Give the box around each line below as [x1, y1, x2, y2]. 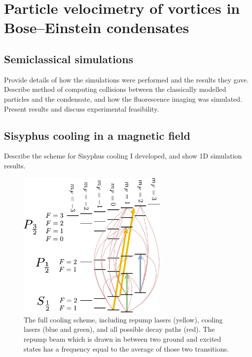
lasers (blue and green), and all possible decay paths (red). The [24, 324, 215, 334]
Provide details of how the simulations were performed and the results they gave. [4, 74, 249, 84]
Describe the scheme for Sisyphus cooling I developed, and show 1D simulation [4, 151, 242, 161]
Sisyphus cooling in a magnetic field [4, 127, 190, 143]
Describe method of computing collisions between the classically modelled [4, 84, 226, 94]
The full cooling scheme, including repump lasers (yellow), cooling [24, 314, 223, 324]
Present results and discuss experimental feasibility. [4, 103, 159, 114]
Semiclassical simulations [4, 51, 134, 66]
